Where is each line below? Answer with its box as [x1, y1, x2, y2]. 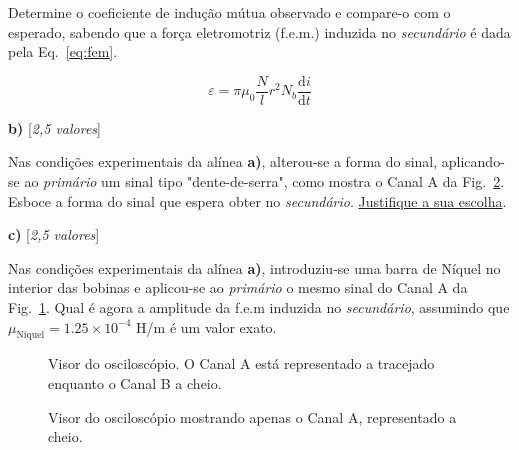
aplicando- [441, 151, 505, 172]
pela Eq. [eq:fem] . [8, 41, 118, 62]
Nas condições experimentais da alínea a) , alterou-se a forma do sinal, [8, 151, 438, 172]
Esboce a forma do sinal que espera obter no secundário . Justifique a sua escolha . [8, 190, 507, 211]
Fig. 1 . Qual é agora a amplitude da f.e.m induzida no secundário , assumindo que [8, 297, 510, 317]
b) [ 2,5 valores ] [8, 117, 101, 138]
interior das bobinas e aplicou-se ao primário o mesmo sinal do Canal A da [8, 277, 468, 298]
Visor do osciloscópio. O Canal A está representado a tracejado [48, 353, 435, 374]
